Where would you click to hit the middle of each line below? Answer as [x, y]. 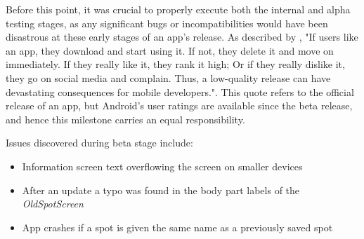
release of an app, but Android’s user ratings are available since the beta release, [179, 105]
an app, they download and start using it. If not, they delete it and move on [170, 50]
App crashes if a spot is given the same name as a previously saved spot [177, 227]
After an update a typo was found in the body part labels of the [161, 190]
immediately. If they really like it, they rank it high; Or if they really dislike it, [175, 64]
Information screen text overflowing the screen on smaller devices [162, 166]
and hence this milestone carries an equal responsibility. [125, 119]
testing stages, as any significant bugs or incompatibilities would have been [167, 23]
